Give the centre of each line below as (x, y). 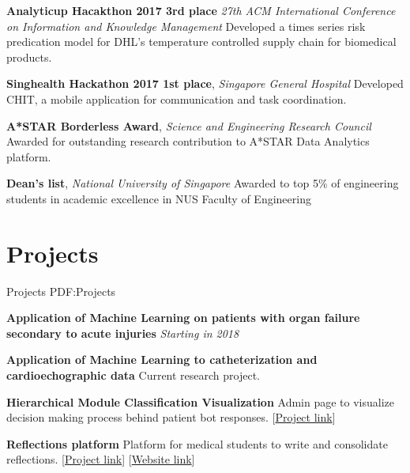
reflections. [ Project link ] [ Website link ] (101, 459)
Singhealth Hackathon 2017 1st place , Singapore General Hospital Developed (205, 83)
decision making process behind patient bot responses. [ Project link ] (171, 417)
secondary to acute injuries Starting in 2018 (123, 333)
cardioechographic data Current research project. (134, 375)
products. (29, 57)
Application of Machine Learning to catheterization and (162, 359)
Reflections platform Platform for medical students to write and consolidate (197, 443)
